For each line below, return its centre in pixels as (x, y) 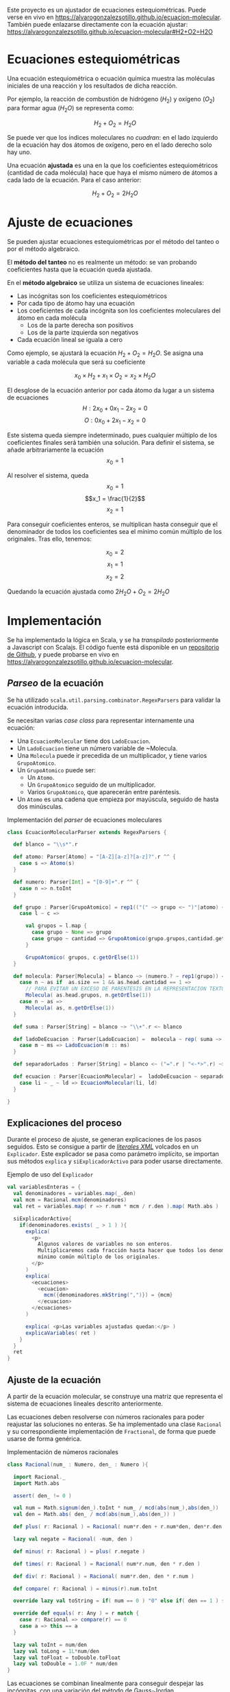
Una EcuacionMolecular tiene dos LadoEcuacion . (84, 741)
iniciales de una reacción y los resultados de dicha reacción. (92, 86)
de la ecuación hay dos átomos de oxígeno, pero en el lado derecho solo (110, 145)
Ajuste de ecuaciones (70, 223)
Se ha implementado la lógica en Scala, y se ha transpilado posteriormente (113, 639)
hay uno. (20, 152)
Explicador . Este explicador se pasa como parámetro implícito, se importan (113, 1154)
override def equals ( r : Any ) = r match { (76, 1613)
